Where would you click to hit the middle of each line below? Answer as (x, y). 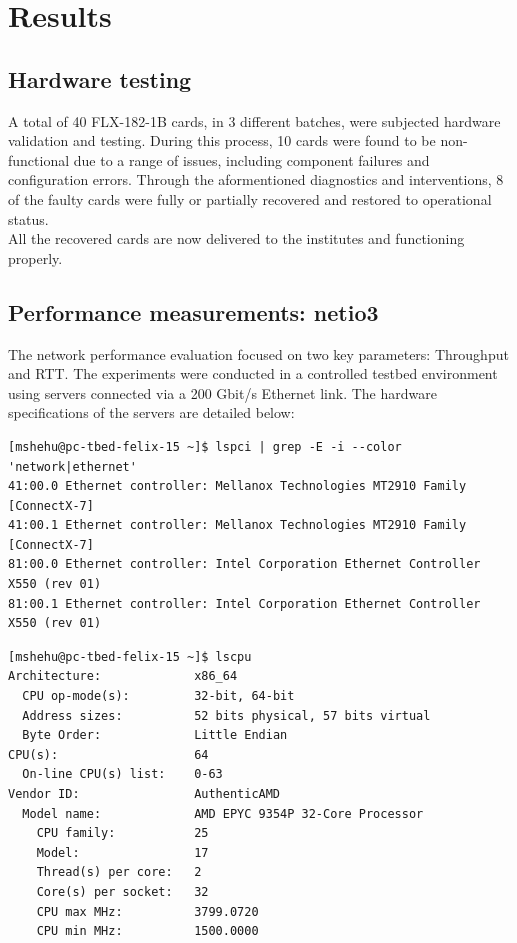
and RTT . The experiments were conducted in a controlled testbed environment (253, 373)
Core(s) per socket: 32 (122, 891)
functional (39, 159)
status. (28, 218)
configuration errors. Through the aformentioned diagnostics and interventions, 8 (256, 179)
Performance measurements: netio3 (193, 311)
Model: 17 (122, 852)
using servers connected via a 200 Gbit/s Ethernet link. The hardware (222, 392)
